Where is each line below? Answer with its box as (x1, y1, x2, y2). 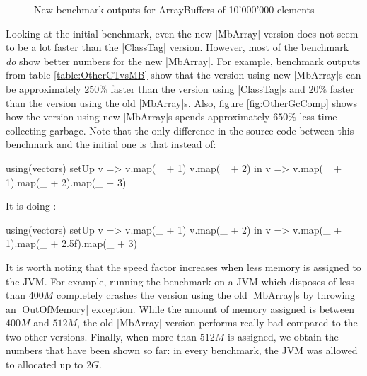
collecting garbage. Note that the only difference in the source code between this (6, 123, 354, 137)
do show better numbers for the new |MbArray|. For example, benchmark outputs (6, 53, 361, 68)
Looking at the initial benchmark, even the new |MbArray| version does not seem (6, 25, 359, 40)
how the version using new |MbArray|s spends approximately (6, 109, 270, 124)
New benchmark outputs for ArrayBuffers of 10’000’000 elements (34, 2, 315, 16)
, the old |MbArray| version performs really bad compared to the (77, 315, 358, 330)
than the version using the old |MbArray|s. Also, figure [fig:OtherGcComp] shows (6, 95, 358, 110)
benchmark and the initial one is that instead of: (6, 137, 216, 152)
